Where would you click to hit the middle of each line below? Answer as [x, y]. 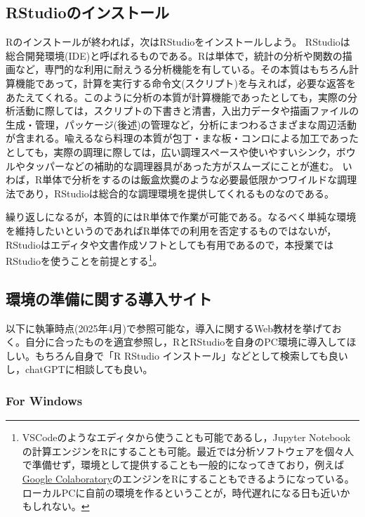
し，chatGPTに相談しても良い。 [79, 369]
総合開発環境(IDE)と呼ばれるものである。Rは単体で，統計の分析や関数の [174, 55]
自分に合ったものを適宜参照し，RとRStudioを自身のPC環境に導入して [186, 342]
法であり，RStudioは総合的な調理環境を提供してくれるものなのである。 [170, 193]
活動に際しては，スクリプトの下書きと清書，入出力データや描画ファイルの [187, 111]
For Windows [44, 400]
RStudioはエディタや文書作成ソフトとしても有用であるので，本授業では [170, 244]
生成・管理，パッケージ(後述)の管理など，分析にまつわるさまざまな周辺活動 [181, 124]
